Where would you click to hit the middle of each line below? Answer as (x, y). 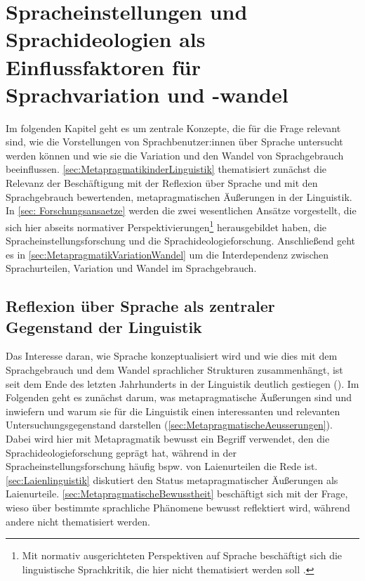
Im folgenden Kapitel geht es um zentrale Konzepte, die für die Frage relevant (173, 128)
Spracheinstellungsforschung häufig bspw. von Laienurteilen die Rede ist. (162, 466)
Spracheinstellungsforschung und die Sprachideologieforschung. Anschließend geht (180, 241)
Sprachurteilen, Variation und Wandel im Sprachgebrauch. (131, 268)
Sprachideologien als (106, 39)
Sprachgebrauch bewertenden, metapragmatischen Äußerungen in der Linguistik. (179, 196)
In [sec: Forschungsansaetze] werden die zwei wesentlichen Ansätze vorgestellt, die (181, 210)
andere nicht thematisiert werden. (78, 521)
